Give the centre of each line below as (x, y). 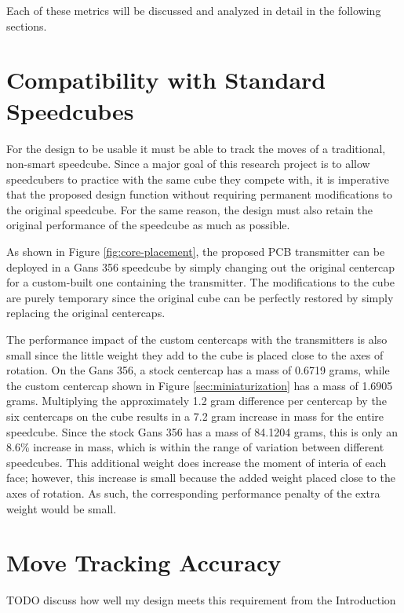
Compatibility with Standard (166, 80)
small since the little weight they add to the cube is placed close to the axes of (195, 354)
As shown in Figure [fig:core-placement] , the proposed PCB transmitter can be (196, 252)
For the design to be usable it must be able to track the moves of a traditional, (196, 148)
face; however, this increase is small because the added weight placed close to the (201, 478)
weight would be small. (62, 508)
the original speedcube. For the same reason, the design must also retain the (190, 209)
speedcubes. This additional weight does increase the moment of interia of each (197, 462)
